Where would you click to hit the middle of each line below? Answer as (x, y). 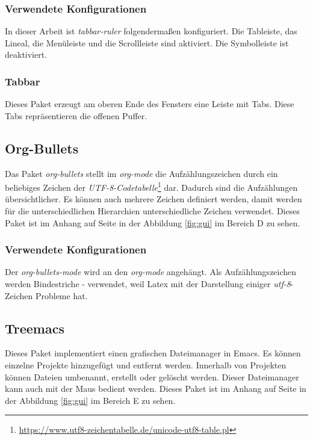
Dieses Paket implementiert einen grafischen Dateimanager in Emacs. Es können (153, 353)
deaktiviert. (26, 54)
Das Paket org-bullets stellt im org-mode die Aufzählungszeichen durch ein (141, 173)
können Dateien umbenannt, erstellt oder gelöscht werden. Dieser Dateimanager (152, 376)
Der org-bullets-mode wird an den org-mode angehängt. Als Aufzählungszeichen (151, 272)
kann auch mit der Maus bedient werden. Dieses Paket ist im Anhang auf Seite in (156, 389)
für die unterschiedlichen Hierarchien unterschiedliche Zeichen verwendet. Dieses (152, 211)
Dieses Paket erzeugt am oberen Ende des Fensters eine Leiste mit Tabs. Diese (150, 104)
